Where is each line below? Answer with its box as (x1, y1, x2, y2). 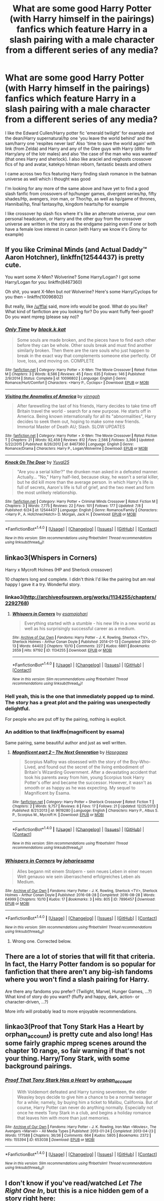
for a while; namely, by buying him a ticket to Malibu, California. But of (17, 1099, 158, 1105)
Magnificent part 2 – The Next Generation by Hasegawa (12, 749, 128, 755)
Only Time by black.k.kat (5, 326, 66, 333)
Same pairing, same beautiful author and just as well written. (5, 739, 127, 745)
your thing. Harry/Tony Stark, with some (5, 1054, 130, 1063)
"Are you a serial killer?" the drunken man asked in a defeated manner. (17, 469, 159, 475)
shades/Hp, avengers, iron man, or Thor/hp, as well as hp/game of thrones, (5, 196, 156, 201)
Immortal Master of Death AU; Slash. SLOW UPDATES (17, 424, 125, 430)
